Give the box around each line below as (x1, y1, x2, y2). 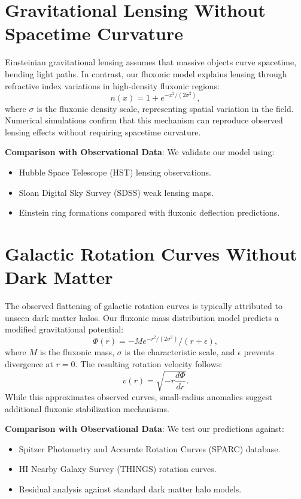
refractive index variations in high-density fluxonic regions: (5, 79, 220, 92)
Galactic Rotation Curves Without (5, 241, 297, 265)
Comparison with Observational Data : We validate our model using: (5, 146, 275, 158)
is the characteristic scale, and (124, 346, 235, 358)
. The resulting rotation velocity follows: (75, 357, 223, 370)
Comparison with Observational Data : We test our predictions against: (5, 422, 284, 435)
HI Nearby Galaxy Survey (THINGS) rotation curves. (19, 462, 217, 475)
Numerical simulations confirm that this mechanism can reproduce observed (5, 114, 283, 126)
